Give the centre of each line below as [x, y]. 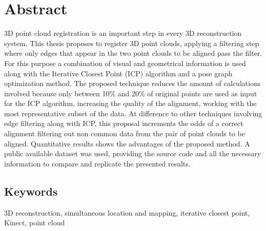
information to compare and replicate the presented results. [97, 163]
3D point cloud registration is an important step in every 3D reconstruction [123, 33]
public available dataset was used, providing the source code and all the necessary [133, 153]
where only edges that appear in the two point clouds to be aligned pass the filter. [133, 53]
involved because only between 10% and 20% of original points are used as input [131, 93]
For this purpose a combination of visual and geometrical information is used [125, 63]
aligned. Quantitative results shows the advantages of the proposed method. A [127, 143]
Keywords [31, 191]
